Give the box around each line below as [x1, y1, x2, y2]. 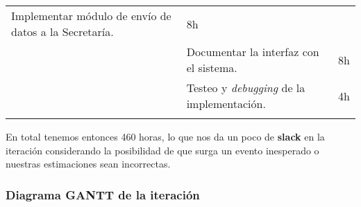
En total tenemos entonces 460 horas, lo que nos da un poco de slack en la [6, 129, 325, 143]
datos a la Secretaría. [11, 24, 114, 39]
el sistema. [186, 60, 237, 75]
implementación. [186, 96, 266, 111]
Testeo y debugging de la [186, 80, 305, 96]
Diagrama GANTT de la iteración [6, 186, 200, 203]
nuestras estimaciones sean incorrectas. [6, 156, 171, 171]
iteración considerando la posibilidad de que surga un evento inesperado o [6, 143, 319, 157]
